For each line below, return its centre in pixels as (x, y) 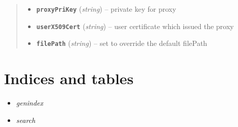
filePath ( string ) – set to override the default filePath (122, 43)
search (26, 120)
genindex (30, 103)
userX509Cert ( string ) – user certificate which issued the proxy (135, 26)
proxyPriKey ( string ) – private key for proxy (106, 9)
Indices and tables (69, 78)
